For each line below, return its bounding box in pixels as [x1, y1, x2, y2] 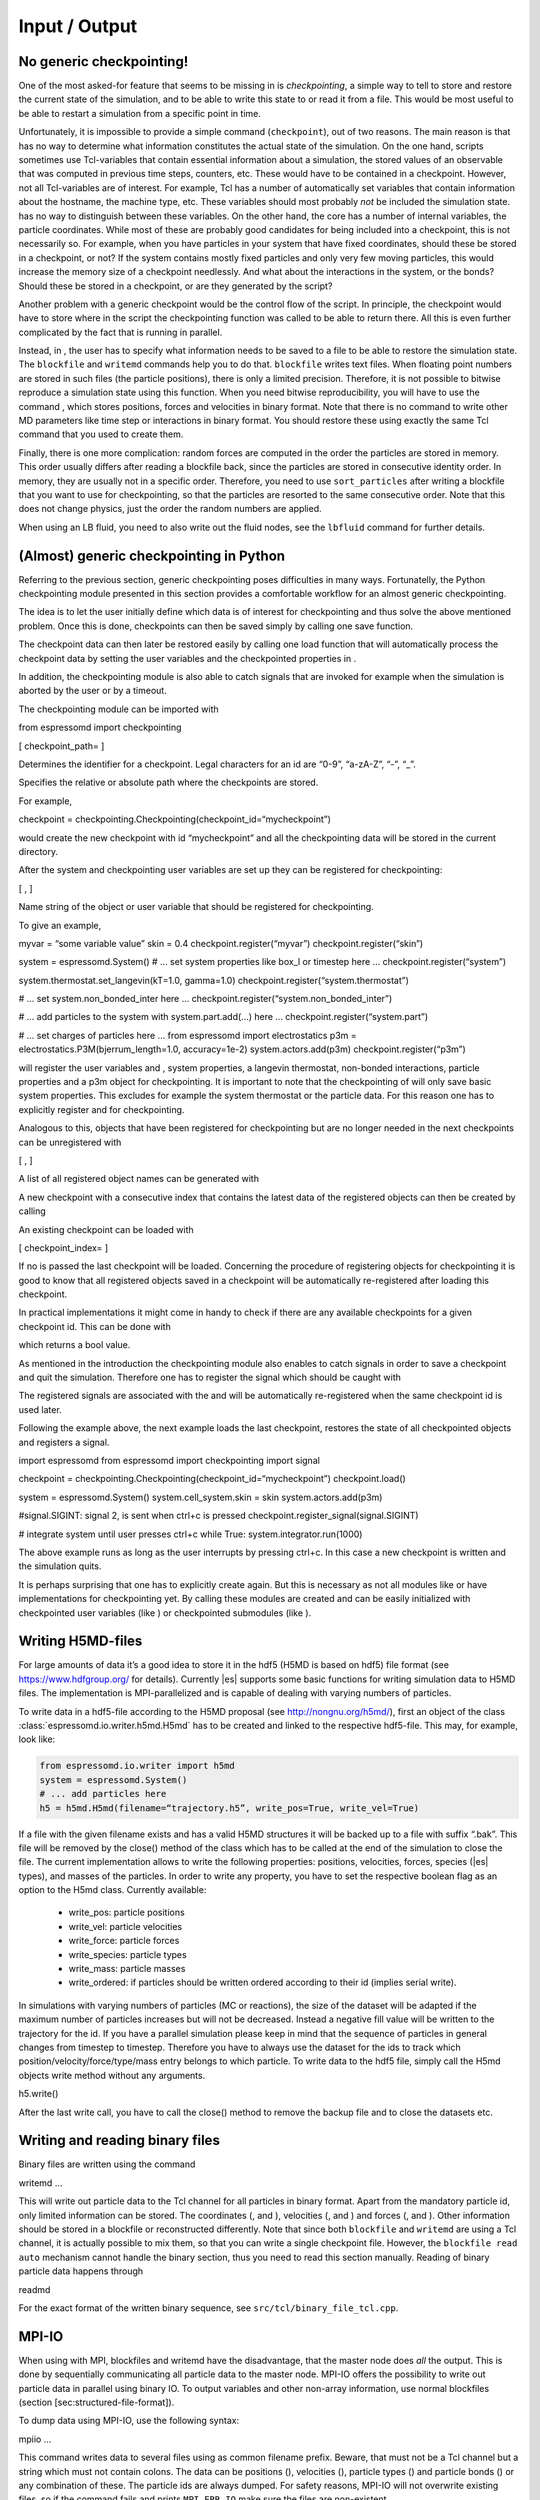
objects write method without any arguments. [18, 2069, 206, 2081]
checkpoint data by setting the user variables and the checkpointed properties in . [18, 652, 357, 664]
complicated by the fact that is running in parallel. [18, 326, 223, 338]
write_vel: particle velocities [68, 1920, 183, 1932]
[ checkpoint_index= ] [18, 1241, 109, 1254]
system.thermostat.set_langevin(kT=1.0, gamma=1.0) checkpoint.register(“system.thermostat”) [18, 974, 410, 986]
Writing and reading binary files [18, 2132, 220, 2149]
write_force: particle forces [68, 1935, 180, 1947]
